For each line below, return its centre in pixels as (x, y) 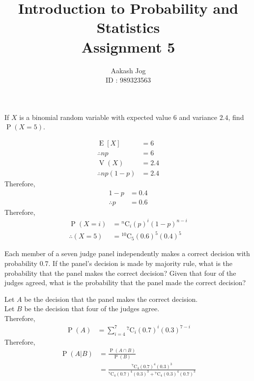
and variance (198, 117)
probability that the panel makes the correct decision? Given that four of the (120, 273)
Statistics (128, 27)
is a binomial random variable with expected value (95, 117)
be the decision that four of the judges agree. (92, 308)
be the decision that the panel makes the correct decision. (111, 299)
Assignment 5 (128, 46)
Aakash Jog (128, 70)
